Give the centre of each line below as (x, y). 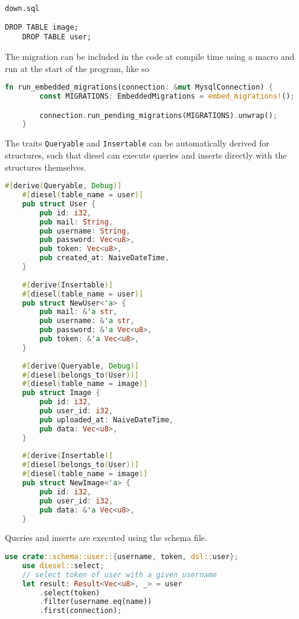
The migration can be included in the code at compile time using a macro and (150, 56)
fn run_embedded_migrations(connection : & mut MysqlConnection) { (139, 87)
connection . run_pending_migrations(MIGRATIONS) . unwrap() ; (159, 115)
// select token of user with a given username (119, 575)
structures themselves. (46, 167)
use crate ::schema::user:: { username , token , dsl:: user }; (122, 557)
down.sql (22, 8)
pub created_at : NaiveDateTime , (104, 258)
